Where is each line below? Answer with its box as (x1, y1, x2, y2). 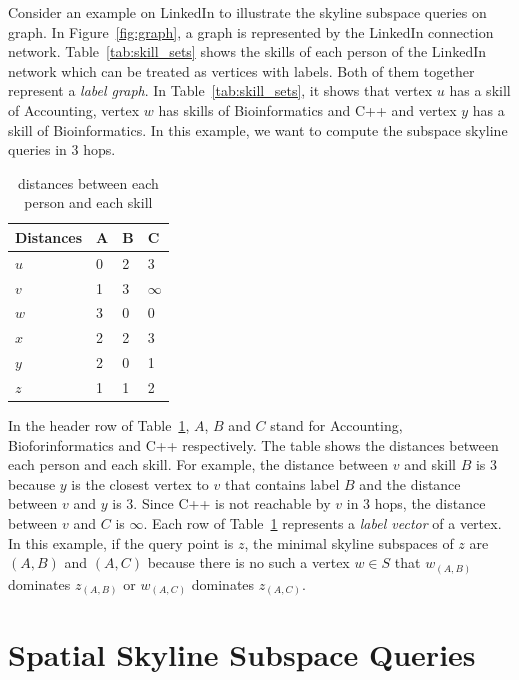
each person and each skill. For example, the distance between (8, 454, 389, 475)
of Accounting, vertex (8, 99, 140, 120)
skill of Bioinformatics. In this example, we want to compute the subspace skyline (8, 119, 508, 140)
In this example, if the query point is (8, 532, 234, 553)
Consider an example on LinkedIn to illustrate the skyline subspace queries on (8, 2, 487, 22)
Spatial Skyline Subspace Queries (8, 634, 476, 675)
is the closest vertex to (71, 473, 209, 494)
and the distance (359, 473, 461, 494)
